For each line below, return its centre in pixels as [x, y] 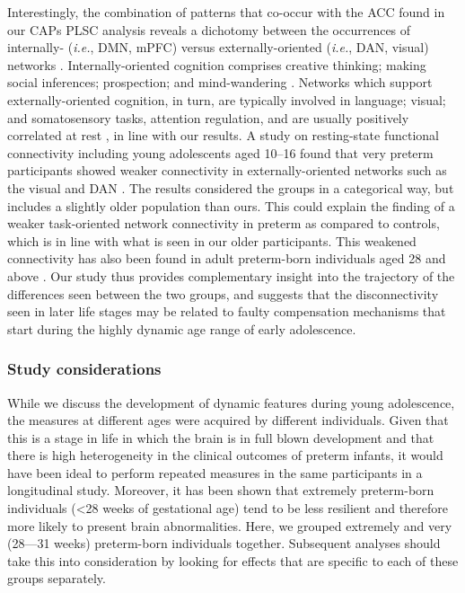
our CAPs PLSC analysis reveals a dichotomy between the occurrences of [209, 29]
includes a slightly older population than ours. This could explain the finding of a [231, 205]
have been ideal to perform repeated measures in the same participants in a [215, 472]
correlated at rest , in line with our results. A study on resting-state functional [223, 135]
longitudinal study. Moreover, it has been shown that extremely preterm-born [221, 490]
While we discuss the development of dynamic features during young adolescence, [231, 402]
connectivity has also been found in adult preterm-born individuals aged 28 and [227, 258]
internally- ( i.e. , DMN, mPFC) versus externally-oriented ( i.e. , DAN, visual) [218, 47]
